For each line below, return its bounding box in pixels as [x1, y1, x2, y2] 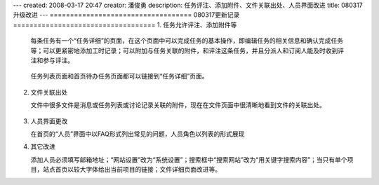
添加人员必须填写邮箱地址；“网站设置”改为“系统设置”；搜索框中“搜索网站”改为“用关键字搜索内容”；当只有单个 [30, 155, 347, 164]
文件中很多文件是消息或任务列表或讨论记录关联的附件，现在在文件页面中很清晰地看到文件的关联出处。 [30, 101, 326, 109]
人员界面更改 [30, 116, 68, 125]
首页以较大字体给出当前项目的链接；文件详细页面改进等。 [55, 165, 221, 174]
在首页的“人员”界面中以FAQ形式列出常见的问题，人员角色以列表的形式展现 [30, 130, 245, 138]
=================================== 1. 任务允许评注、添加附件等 [13, 20, 237, 29]
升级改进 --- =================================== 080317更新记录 [13, 11, 240, 19]
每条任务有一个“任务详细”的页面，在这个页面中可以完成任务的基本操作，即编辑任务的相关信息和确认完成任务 [30, 36, 344, 45]
